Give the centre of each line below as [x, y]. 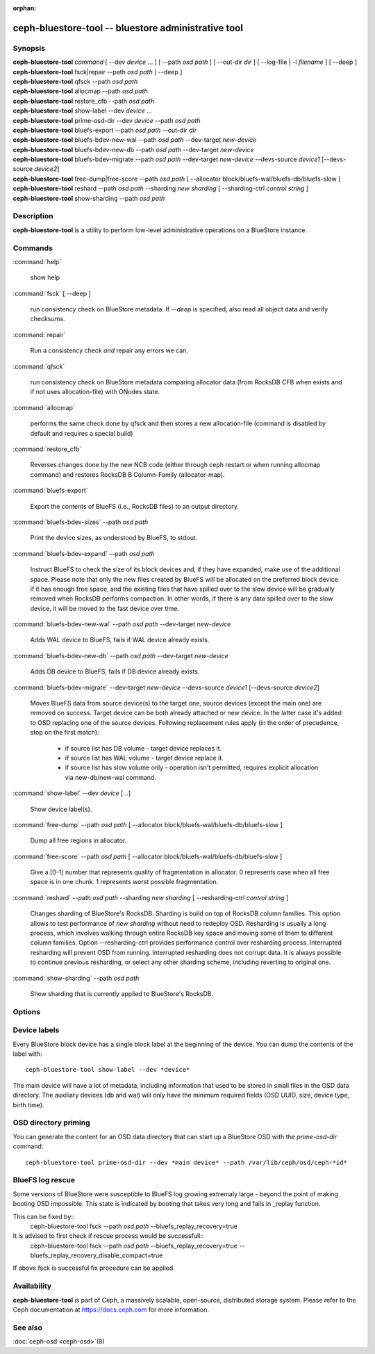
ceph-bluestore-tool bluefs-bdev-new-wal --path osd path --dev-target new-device [135, 140]
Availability [32, 1286]
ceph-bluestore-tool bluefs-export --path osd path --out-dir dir [105, 130]
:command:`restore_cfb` [47, 449]
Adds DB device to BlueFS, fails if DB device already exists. [115, 671]
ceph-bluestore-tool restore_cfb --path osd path [84, 101]
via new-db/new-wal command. [110, 777]
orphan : [25, 8]
